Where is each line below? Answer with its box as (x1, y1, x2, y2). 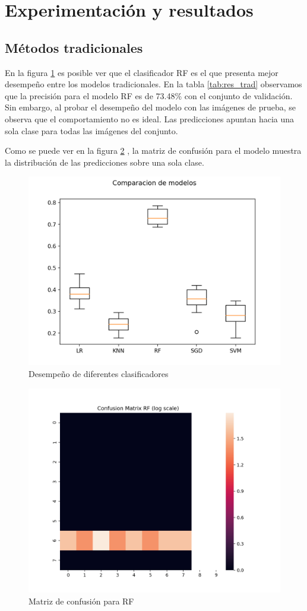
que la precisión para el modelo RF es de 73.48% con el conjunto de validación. (5, 89, 293, 102)
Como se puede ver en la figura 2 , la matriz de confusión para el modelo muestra (5, 144, 302, 157)
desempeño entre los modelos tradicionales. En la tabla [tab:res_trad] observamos (5, 78, 302, 90)
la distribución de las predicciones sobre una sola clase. (5, 156, 204, 168)
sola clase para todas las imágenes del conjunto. (5, 124, 178, 137)
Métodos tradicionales (5, 38, 143, 56)
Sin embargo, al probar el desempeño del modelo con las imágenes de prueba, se (5, 101, 296, 113)
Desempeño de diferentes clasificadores (29, 367, 169, 379)
